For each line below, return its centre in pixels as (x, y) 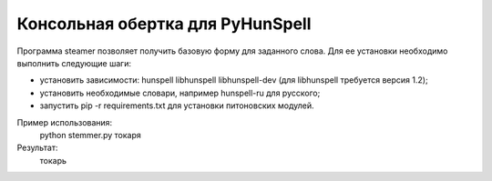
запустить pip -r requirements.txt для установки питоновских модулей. (177, 106)
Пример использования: (65, 122)
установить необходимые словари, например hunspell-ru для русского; (180, 93)
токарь (53, 160)
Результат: (37, 148)
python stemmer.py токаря (90, 135)
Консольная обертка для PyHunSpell (164, 24)
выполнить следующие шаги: (74, 63)
